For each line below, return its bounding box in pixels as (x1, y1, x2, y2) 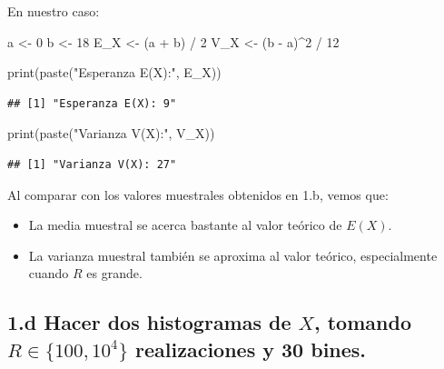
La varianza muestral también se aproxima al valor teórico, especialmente (28, 245, 438, 264)
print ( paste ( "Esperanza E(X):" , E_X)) (7, 63, 222, 82)
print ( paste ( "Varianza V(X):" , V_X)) (7, 124, 215, 143)
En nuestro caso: (7, 2, 100, 20)
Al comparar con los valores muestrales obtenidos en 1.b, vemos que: (7, 184, 389, 204)
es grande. (86, 264, 143, 283)
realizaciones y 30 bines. (135, 334, 367, 363)
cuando (28, 264, 69, 283)
